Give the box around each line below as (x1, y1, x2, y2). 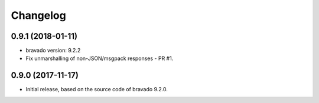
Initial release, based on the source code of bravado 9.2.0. (25, 86, 168, 93)
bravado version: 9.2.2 (25, 47, 81, 54)
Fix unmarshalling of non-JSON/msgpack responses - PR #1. (25, 55, 174, 62)
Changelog (11, 9, 66, 22)
